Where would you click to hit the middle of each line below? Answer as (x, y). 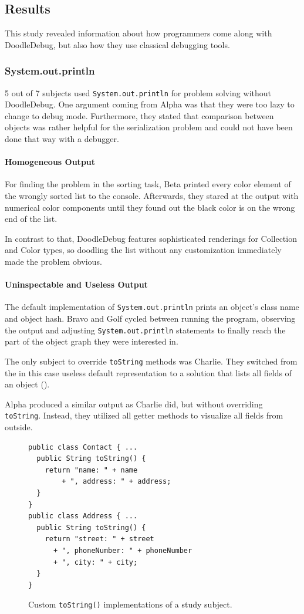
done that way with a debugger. (62, 139)
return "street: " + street (99, 539)
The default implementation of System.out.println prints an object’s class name (152, 307)
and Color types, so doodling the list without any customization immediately (143, 250)
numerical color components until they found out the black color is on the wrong (150, 207)
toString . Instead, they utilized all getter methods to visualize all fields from (144, 415)
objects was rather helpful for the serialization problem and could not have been (149, 127)
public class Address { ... (83, 516)
